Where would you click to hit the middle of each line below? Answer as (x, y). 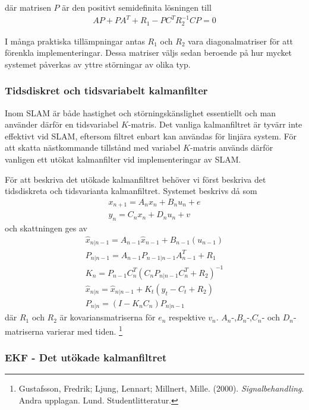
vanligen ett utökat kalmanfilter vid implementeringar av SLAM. (123, 159)
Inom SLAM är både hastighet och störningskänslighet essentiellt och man (141, 112)
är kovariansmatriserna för (108, 317)
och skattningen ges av (46, 228)
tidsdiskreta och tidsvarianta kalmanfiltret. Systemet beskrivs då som (131, 191)
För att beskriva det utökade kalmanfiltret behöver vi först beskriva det (135, 179)
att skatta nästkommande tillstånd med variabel (93, 147)
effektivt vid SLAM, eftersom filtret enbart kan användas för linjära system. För (151, 136)
